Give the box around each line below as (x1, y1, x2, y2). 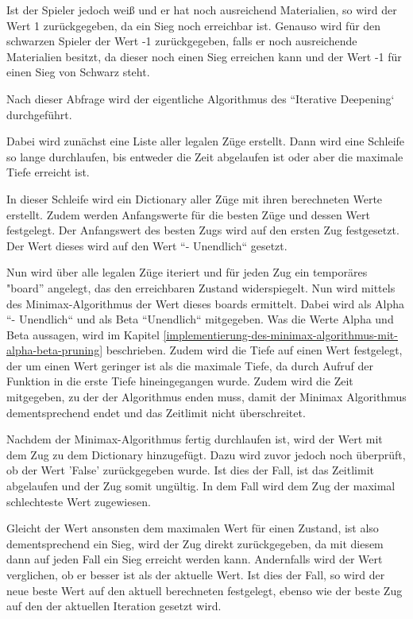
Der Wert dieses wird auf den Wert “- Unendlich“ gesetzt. (6, 237, 288, 253)
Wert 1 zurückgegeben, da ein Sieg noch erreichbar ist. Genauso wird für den (6, 17, 381, 33)
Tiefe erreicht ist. (6, 164, 90, 180)
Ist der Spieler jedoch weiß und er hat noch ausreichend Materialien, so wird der (6, 2, 397, 17)
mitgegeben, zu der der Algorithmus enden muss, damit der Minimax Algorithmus (6, 389, 407, 405)
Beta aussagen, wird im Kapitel (6, 326, 160, 342)
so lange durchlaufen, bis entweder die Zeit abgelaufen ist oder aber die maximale (6, 148, 403, 164)
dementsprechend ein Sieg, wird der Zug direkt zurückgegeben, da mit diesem (6, 535, 384, 551)
